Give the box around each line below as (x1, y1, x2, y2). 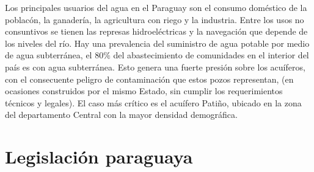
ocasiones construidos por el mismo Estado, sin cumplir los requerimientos (5, 84, 283, 97)
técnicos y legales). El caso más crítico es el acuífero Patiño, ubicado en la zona (5, 96, 302, 109)
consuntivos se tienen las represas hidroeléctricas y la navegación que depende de (5, 25, 308, 38)
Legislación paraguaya (5, 144, 193, 169)
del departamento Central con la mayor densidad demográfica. (5, 108, 238, 121)
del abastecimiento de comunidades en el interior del (113, 49, 309, 61)
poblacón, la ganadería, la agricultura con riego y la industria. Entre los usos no (5, 13, 304, 26)
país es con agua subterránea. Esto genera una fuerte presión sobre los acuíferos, (5, 60, 305, 73)
